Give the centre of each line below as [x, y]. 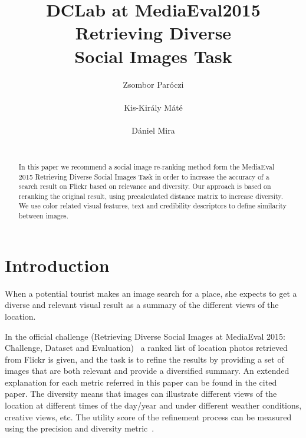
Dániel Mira [153, 130]
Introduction [57, 265]
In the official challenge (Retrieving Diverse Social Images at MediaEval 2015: [145, 336]
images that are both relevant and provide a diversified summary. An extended [147, 371]
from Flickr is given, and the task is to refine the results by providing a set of [144, 359]
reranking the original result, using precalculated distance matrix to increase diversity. [151, 196]
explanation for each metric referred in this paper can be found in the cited [141, 382]
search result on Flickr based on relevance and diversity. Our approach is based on [145, 186]
